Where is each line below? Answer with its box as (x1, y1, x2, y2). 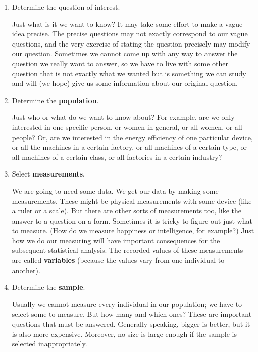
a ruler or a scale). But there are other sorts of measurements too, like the (12, 205, 242, 216)
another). (12, 265, 40, 275)
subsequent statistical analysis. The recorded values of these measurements (12, 245, 243, 255)
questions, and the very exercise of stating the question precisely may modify (12, 38, 250, 49)
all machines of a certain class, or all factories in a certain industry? (12, 151, 222, 162)
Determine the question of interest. (12, 2, 120, 12)
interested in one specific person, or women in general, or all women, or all (12, 121, 242, 132)
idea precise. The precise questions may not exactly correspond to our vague (12, 28, 248, 39)
